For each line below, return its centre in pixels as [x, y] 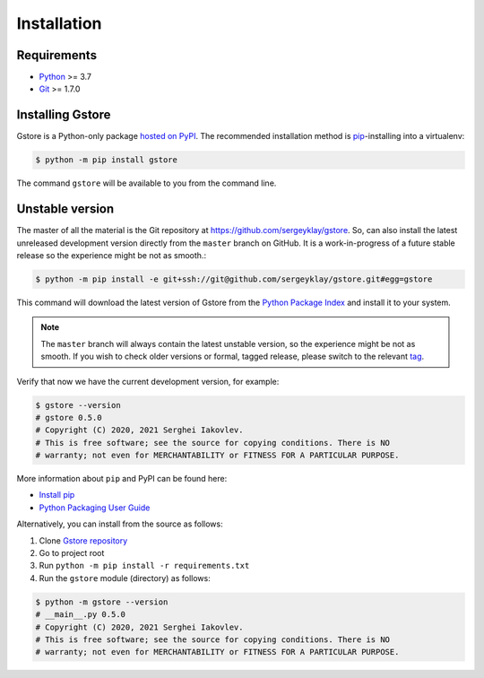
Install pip [57, 495]
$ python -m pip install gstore [107, 160]
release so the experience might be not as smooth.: [111, 256]
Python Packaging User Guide [95, 508]
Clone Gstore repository [83, 540]
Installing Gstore [64, 115]
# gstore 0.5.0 [69, 417]
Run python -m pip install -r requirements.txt [144, 566]
